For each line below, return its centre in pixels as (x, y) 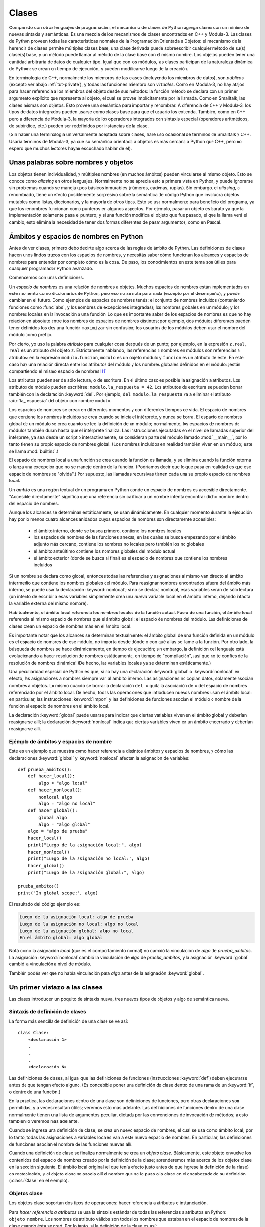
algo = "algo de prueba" (58, 831)
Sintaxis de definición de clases (48, 1012)
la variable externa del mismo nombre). (49, 603)
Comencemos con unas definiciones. (47, 278)
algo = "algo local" (63, 783)
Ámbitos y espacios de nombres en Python (76, 236)
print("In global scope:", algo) (58, 893)
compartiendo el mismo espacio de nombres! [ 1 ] (58, 371)
